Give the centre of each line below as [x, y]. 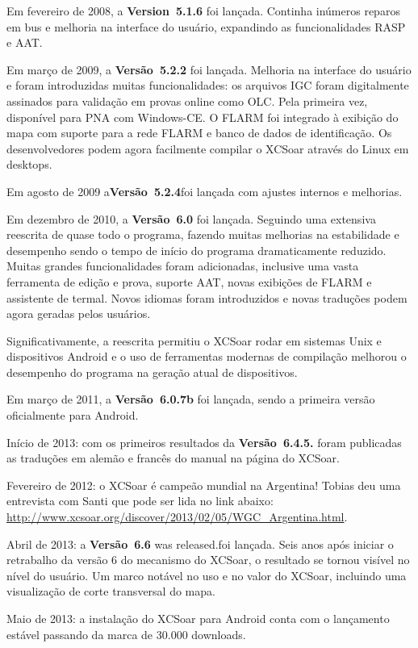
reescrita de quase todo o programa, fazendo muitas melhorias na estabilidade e [203, 234]
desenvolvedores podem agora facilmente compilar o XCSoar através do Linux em [208, 148]
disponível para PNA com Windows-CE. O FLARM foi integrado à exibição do [203, 117]
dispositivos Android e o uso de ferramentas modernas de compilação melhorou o [207, 356]
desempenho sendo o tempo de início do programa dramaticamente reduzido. [196, 250]
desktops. [29, 164]
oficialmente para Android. [73, 415]
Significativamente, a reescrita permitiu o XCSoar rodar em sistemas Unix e [194, 340]
